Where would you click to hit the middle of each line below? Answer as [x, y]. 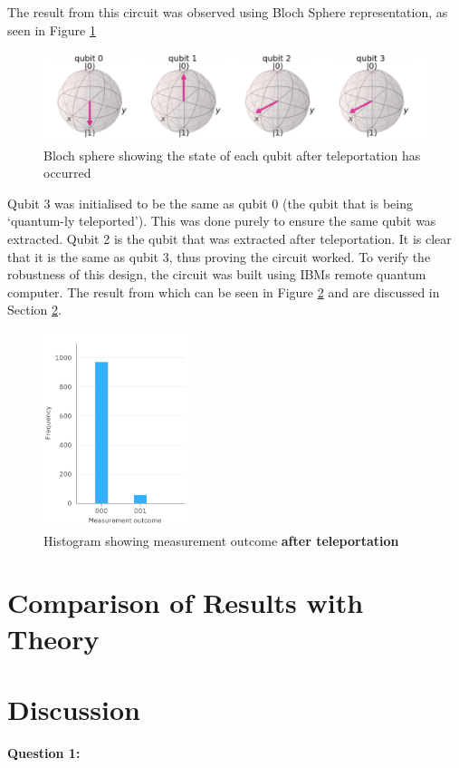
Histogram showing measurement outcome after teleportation [221, 540]
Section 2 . [34, 310]
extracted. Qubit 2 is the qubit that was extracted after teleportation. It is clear [229, 238]
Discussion [74, 709]
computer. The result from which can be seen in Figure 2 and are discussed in [224, 292]
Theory [53, 638]
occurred [67, 173]
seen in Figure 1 [52, 29]
